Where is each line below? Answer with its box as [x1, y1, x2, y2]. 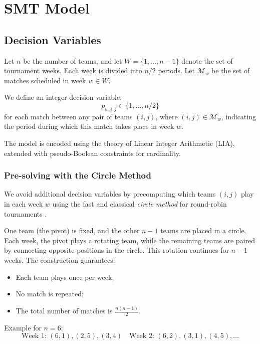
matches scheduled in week [4, 75, 86, 85]
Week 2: [129, 332, 154, 340]
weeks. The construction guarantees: [4, 254, 115, 265]
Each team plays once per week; [16, 271, 114, 282]
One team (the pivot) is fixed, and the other [4, 225, 140, 236]
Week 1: [22, 332, 47, 340]
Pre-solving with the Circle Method [4, 169, 151, 182]
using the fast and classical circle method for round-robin [52, 198, 227, 209]
